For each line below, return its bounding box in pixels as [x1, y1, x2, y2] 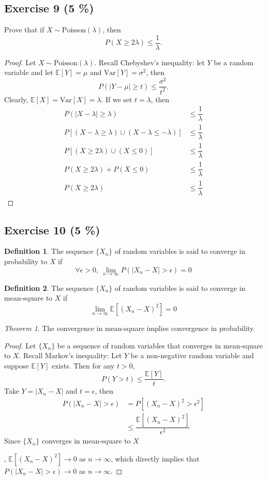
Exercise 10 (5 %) [4, 221, 100, 237]
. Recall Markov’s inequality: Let [18, 350, 122, 361]
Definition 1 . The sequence [4, 246, 93, 256]
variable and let [4, 67, 53, 78]
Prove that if [4, 24, 45, 35]
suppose [4, 360, 29, 371]
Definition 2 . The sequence [4, 282, 93, 293]
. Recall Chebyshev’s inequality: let [94, 57, 205, 67]
